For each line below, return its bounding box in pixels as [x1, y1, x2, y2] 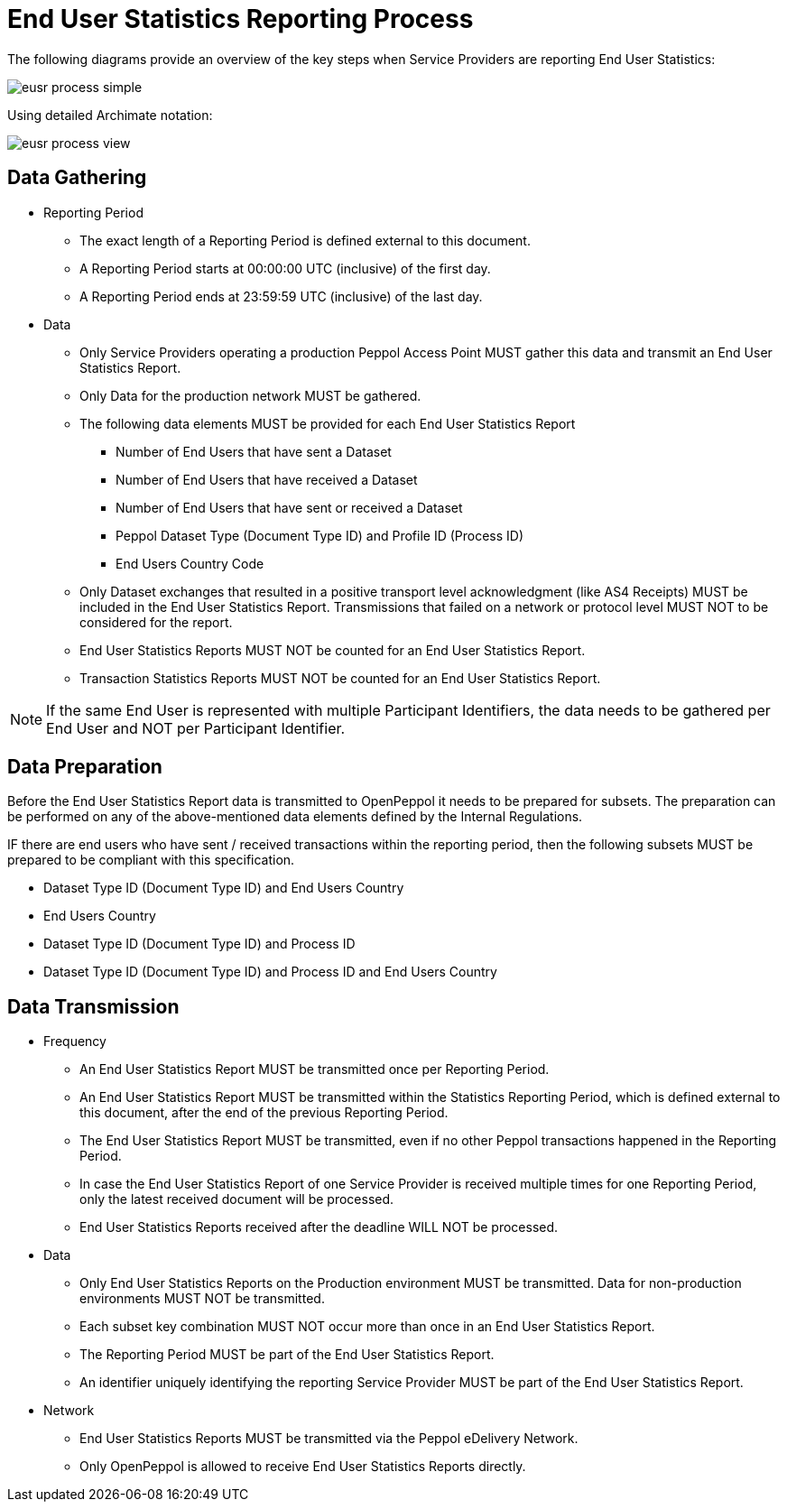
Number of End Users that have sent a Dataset [116, 443, 392, 459]
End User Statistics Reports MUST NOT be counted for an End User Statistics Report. [79, 642, 586, 658]
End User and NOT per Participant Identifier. [46, 718, 346, 737]
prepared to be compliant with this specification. [7, 852, 295, 868]
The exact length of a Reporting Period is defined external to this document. [79, 232, 531, 248]
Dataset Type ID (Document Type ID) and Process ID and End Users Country [43, 964, 497, 980]
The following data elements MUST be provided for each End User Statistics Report [79, 415, 576, 431]
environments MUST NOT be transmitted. [79, 1291, 325, 1307]
